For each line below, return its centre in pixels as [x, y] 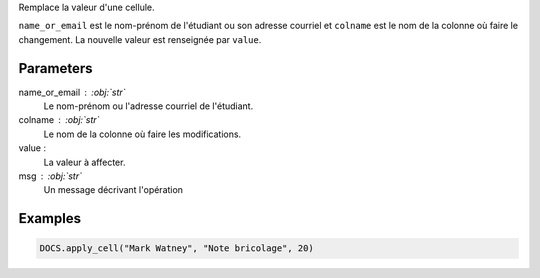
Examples [50, 218]
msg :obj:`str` [50, 176]
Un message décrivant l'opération [113, 190]
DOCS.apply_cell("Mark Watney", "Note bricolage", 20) [176, 248]
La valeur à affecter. [84, 162]
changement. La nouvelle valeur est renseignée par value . [140, 39]
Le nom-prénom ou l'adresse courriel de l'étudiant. [148, 106]
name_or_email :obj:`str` [72, 92]
